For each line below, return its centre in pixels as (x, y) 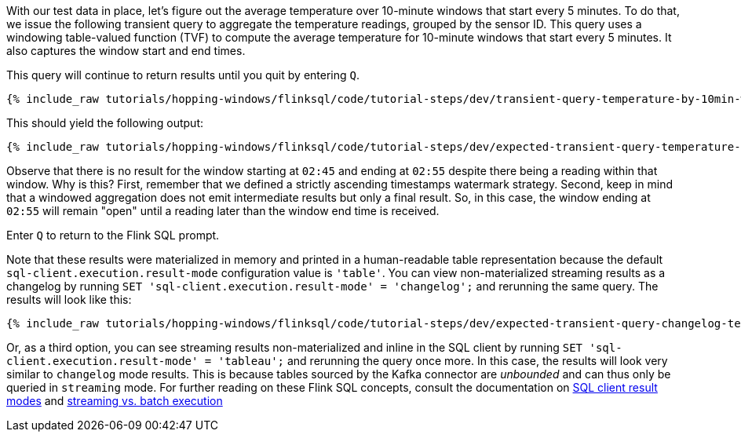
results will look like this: (69, 299)
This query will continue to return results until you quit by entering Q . (183, 75)
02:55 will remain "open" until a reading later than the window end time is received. (223, 211)
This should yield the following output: (105, 123)
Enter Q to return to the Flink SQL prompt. (113, 235)
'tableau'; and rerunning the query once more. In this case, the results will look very (443, 361)
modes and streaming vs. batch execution (115, 401)
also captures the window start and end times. (126, 51)
